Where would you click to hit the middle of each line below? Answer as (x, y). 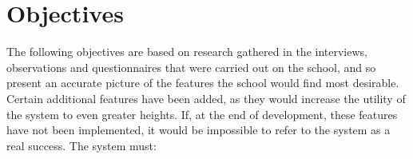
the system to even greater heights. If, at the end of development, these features (202, 114)
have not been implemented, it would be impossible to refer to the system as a (199, 130)
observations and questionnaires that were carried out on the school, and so (191, 67)
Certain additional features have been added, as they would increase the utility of (206, 98)
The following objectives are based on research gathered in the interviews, (187, 52)
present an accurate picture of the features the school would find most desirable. (203, 83)
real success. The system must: (81, 145)
